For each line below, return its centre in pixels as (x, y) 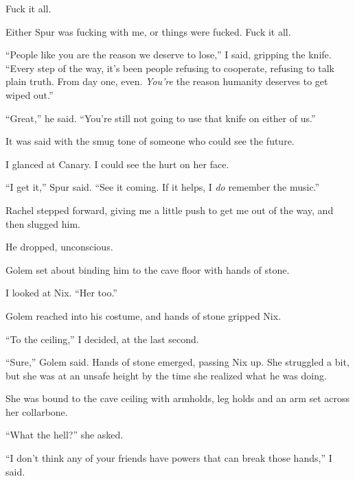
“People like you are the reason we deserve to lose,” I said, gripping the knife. (169, 55)
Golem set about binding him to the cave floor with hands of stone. (148, 269)
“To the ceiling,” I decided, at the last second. (102, 339)
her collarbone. (37, 411)
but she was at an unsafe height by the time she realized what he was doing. (166, 375)
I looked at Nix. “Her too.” (61, 293)
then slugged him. (43, 223)
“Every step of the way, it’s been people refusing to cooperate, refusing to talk (170, 68)
